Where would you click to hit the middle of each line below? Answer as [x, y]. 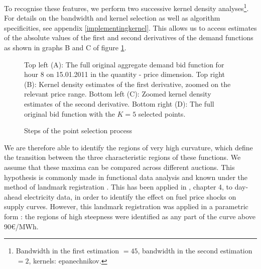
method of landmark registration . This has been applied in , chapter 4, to [118, 187]
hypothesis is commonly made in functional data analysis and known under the [126, 177]
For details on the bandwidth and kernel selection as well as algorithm [112, 18]
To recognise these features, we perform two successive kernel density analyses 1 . [126, 7]
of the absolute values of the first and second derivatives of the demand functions [129, 37]
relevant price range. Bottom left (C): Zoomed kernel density [118, 94]
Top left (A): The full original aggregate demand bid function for [124, 64]
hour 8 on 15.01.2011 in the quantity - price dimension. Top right [125, 74]
